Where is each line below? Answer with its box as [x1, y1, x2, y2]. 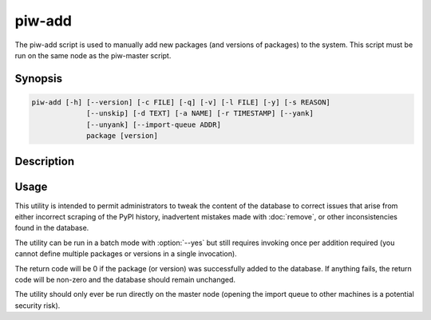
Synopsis [14, 72, 63, 85]
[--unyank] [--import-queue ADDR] [86, 120, 221, 129]
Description [14, 154, 75, 168]
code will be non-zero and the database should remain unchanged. [14, 275, 235, 284]
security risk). [14, 300, 61, 310]
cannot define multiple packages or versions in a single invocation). [14, 249, 237, 259]
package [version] [86, 132, 159, 140]
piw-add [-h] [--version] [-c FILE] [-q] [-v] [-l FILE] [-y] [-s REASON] [31, 97, 331, 107]
